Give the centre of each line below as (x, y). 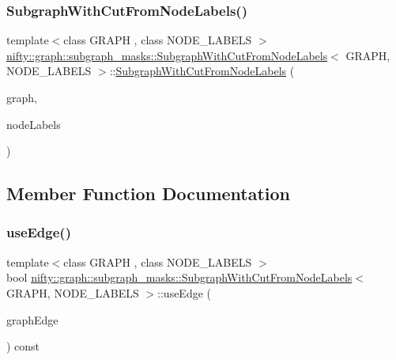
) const (23, 346)
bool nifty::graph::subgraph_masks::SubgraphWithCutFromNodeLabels (179, 277)
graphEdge (32, 319)
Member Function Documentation (149, 193)
